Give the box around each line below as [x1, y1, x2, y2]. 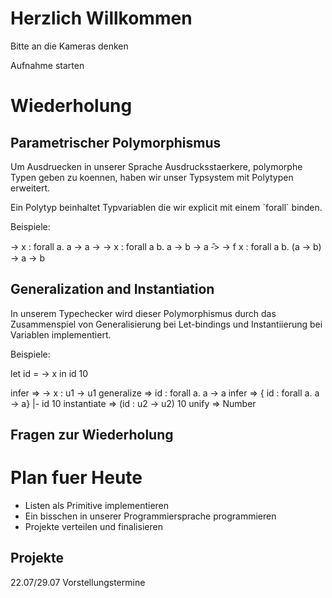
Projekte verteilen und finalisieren [24, 521, 163, 533]
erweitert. [10, 182, 51, 194]
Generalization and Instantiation [10, 281, 215, 298]
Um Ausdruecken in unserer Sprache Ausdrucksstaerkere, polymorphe [10, 160, 303, 172]
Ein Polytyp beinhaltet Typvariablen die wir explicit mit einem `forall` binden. [10, 201, 323, 213]
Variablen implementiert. [10, 328, 112, 341]
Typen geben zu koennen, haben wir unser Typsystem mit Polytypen [10, 171, 294, 183]
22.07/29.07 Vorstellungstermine [10, 576, 146, 588]
